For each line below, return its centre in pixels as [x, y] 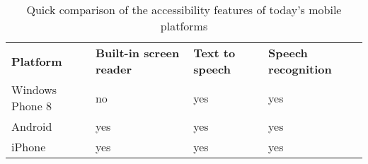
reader [114, 69]
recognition [300, 69]
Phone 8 [32, 106]
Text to [214, 53]
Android [32, 126]
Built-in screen [137, 53]
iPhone [29, 147]
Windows [34, 89]
